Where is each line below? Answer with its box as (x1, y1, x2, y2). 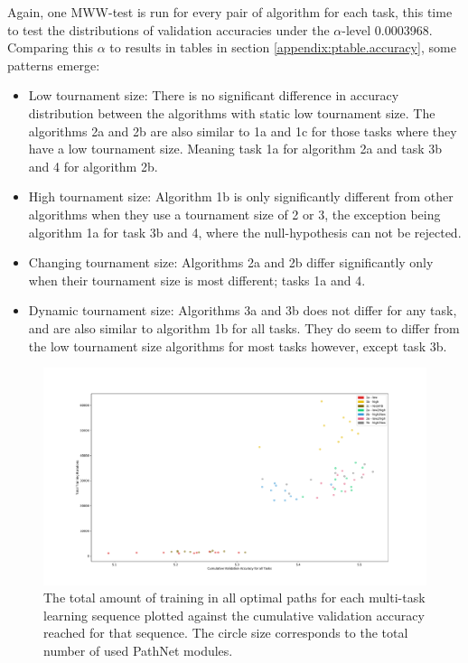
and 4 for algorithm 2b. (28, 156, 158, 175)
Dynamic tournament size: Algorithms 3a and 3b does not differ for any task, (28, 301, 457, 320)
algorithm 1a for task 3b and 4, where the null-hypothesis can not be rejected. (28, 222, 462, 241)
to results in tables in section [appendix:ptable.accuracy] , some (109, 38, 456, 57)
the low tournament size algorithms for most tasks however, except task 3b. (28, 336, 447, 355)
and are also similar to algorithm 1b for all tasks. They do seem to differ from (28, 318, 460, 337)
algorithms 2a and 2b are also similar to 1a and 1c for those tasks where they (28, 121, 457, 140)
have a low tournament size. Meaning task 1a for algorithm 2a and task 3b (28, 139, 443, 158)
